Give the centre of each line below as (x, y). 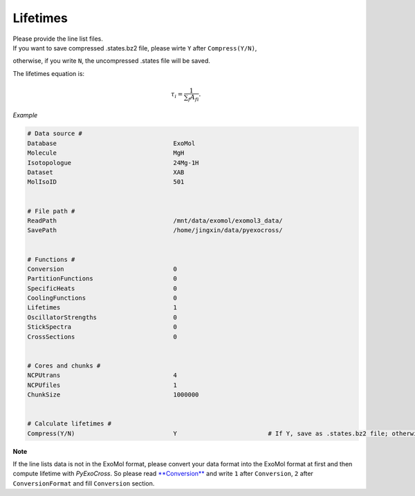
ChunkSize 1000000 (113, 394)
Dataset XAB (106, 172)
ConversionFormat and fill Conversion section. (84, 483)
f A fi (194, 98)
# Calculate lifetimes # (70, 424)
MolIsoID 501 (106, 182)
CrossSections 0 (102, 336)
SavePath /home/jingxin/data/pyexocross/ (155, 230)
